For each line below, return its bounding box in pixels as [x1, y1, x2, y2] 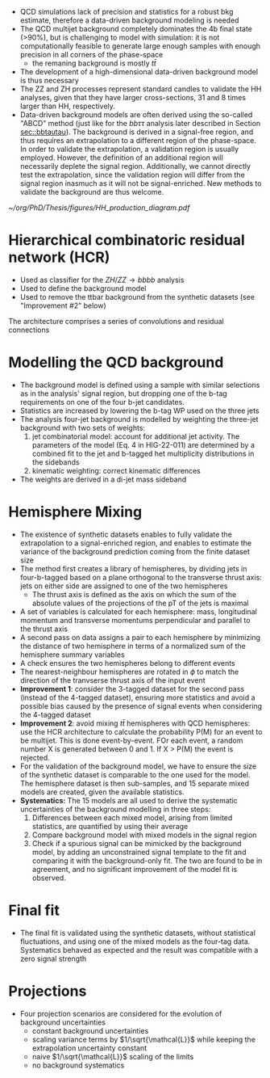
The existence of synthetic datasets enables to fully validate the [19, 529, 232, 539]
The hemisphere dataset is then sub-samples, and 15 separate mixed [19, 778, 250, 788]
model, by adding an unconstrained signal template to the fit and [31, 847, 247, 857]
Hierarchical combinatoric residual [8, 231, 245, 250]
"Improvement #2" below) [19, 301, 106, 310]
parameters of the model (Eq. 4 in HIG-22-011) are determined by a [31, 440, 255, 449]
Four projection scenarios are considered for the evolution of [19, 1009, 222, 1018]
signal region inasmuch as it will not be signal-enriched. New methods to [19, 179, 262, 188]
